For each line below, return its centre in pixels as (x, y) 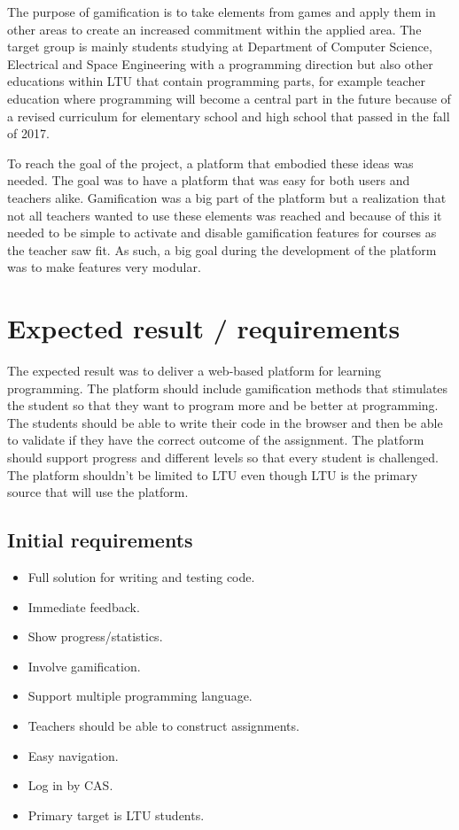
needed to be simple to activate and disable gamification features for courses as (222, 233)
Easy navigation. (73, 755)
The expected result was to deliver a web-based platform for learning (194, 371)
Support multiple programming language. (140, 696)
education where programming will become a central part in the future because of (229, 98)
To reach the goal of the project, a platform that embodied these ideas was (210, 163)
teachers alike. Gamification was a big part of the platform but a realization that (227, 197)
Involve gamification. (84, 666)
